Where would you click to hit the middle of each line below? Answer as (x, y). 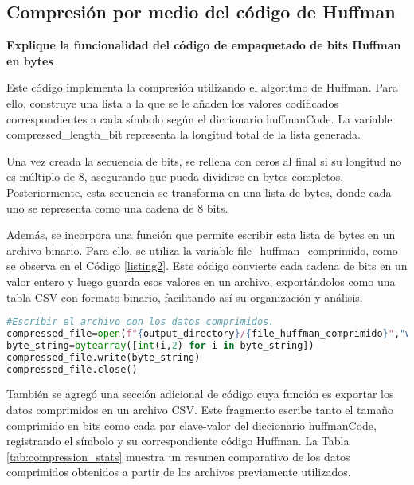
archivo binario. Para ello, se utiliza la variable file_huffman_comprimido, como (202, 250)
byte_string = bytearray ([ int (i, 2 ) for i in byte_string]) (160, 345)
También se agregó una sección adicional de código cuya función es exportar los (200, 394)
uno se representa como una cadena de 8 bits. (117, 207)
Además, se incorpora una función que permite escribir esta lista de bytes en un (201, 235)
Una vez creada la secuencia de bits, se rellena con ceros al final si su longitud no (204, 160)
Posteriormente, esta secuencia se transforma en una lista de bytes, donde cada (199, 192)
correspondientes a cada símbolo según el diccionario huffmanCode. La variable (199, 118)
